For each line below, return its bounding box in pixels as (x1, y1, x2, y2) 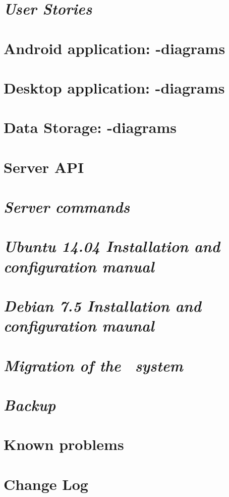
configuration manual (4, 255, 154, 277)
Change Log (4, 473, 88, 494)
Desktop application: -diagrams (4, 77, 225, 98)
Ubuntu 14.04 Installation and (4, 236, 220, 257)
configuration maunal (4, 315, 154, 336)
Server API (4, 156, 84, 177)
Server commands (4, 196, 130, 217)
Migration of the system (4, 354, 183, 376)
